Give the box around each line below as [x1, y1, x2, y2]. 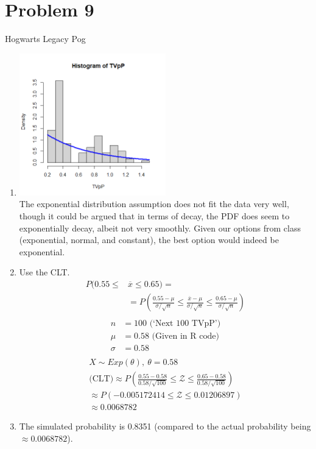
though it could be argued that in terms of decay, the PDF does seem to [19, 210, 290, 222]
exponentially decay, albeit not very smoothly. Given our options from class [19, 221, 301, 234]
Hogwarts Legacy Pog [5, 32, 86, 45]
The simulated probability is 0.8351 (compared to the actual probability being [19, 420, 311, 433]
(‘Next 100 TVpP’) [149, 319, 221, 328]
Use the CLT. [19, 266, 70, 278]
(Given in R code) [152, 332, 219, 341]
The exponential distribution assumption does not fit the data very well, [19, 197, 289, 210]
